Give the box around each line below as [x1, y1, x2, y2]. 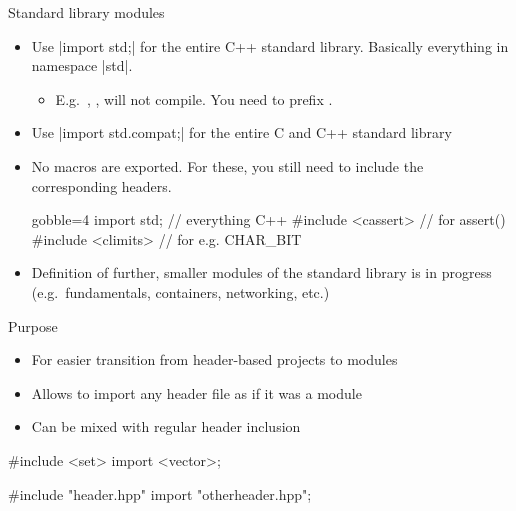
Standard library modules [8, 2, 165, 22]
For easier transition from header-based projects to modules [31, 349, 398, 370]
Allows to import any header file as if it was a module [31, 382, 362, 403]
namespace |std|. [31, 55, 133, 76]
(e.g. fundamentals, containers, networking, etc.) [31, 281, 330, 302]
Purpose [8, 315, 58, 336]
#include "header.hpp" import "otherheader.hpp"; [8, 483, 312, 504]
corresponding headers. [31, 175, 172, 196]
